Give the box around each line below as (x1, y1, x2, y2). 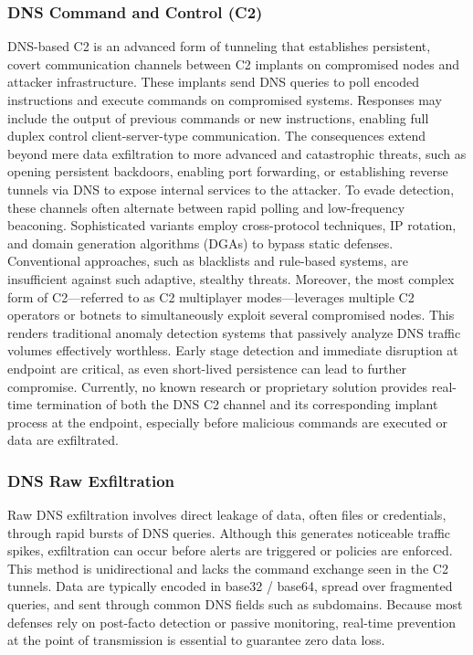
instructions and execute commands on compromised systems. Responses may (7, 90, 442, 109)
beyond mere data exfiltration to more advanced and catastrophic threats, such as (7, 143, 467, 163)
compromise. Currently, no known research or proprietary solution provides (7, 376, 428, 396)
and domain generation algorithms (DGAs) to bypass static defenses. (7, 233, 394, 252)
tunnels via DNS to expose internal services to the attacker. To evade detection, (7, 179, 455, 198)
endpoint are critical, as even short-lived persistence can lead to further (7, 358, 406, 377)
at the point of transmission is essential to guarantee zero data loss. (7, 630, 385, 650)
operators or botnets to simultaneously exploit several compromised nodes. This (7, 305, 455, 324)
